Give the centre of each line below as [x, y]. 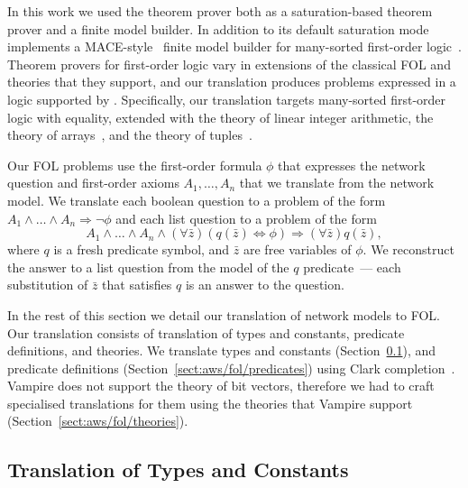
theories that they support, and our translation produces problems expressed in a [232, 82]
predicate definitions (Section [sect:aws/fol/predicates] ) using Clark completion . [231, 368]
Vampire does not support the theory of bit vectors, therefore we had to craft [221, 386]
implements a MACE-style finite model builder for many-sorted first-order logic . [234, 46]
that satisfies [137, 285]
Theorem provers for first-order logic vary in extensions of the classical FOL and [229, 64]
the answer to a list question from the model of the [148, 267]
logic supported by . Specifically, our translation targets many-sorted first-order [227, 99]
